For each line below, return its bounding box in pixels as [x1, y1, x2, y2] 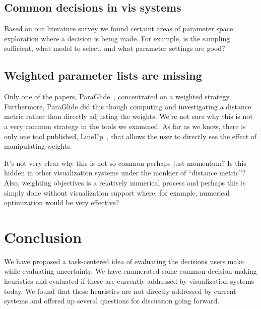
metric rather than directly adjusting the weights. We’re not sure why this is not [4, 111, 253, 121]
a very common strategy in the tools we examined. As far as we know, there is [4, 120, 246, 131]
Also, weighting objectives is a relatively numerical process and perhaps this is [4, 177, 246, 188]
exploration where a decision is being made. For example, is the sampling [4, 33, 230, 43]
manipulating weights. [4, 141, 72, 151]
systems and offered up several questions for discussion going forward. [4, 295, 220, 306]
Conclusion [4, 226, 82, 247]
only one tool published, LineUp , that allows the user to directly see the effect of [4, 131, 257, 141]
